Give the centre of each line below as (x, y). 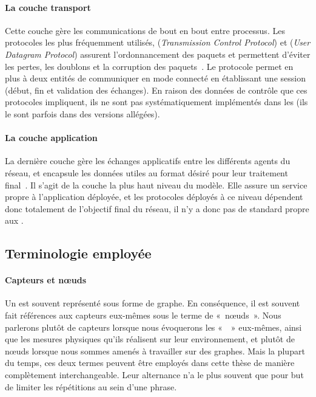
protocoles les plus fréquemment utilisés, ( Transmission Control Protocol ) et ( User (158, 42)
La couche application (51, 138)
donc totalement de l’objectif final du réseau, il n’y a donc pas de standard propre (157, 208)
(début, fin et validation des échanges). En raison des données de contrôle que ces (156, 90)
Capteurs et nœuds (46, 280)
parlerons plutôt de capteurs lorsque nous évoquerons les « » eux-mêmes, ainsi (153, 327)
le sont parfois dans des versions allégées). (82, 113)
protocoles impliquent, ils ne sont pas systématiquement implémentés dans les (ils (156, 102)
